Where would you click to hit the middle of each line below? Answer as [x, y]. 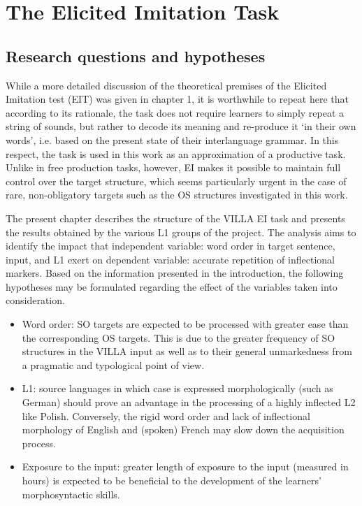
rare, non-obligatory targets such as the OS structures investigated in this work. [177, 195]
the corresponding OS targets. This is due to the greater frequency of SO [179, 337]
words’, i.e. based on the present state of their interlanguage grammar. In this [172, 139]
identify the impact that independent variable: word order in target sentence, [171, 246]
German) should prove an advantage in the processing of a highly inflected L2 [189, 402]
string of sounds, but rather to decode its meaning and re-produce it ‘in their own [181, 126]
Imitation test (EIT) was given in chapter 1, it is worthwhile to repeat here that [177, 99]
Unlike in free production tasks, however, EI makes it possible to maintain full [173, 167]
